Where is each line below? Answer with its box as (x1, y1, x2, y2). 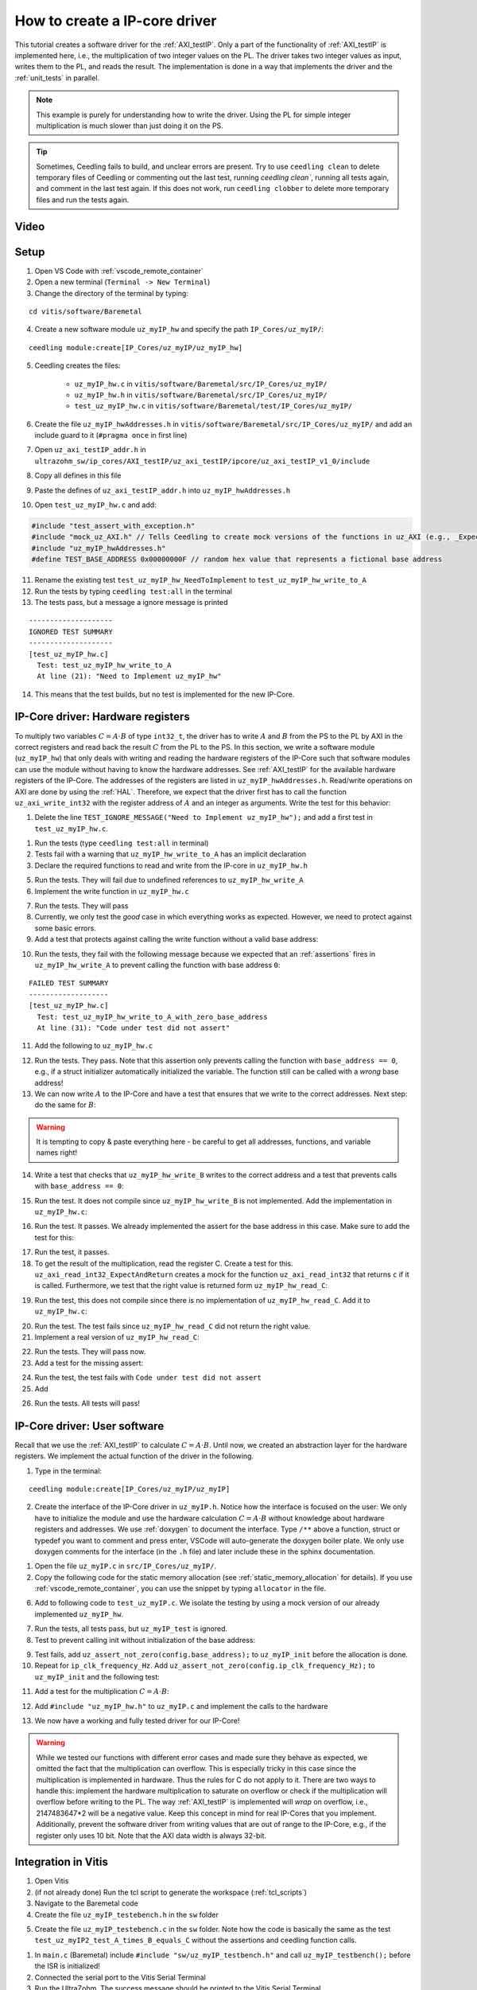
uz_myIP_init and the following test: (34, 1672, 161, 1681)
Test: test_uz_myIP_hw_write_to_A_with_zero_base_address (37, 1012, 268, 1021)
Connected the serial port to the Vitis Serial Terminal (34, 1972, 206, 1982)
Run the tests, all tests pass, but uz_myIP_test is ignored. (34, 1624, 228, 1633)
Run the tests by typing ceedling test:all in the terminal (34, 586, 232, 596)
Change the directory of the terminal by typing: (34, 288, 188, 298)
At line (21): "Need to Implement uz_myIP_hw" (37, 672, 222, 681)
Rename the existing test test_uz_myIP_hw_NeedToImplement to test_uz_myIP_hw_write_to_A (34, 576, 367, 585)
